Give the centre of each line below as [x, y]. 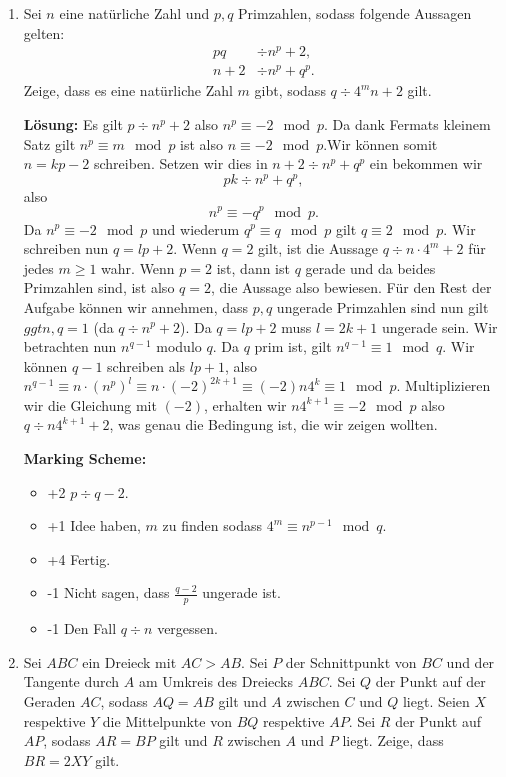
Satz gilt [49, 143]
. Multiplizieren [443, 385]
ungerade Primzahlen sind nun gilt [382, 306]
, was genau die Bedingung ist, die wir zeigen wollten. [273, 424]
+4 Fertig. [79, 558]
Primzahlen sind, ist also [99, 287]
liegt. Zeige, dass [393, 740]
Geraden [49, 701]
